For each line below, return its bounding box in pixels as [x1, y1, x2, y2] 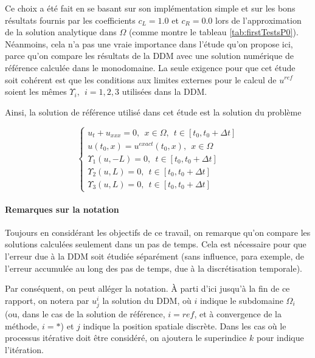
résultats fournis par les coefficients [5, 13, 136, 26]
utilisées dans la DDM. [122, 85, 207, 98]
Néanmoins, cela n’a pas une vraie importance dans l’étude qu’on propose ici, [5, 37, 293, 50]
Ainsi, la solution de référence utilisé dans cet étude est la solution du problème [5, 105, 302, 118]
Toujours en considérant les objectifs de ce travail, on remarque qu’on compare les [5, 225, 311, 238]
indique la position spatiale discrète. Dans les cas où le [83, 319, 286, 332]
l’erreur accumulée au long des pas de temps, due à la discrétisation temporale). [5, 261, 302, 274]
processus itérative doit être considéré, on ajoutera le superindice [5, 331, 247, 344]
